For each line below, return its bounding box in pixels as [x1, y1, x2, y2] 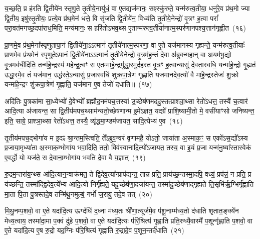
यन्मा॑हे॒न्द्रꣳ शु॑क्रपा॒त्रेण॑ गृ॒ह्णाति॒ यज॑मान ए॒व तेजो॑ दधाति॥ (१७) [5, 79, 152, 89]
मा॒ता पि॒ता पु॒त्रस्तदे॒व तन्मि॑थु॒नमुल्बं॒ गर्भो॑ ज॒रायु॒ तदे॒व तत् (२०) [5, 188, 153, 199]
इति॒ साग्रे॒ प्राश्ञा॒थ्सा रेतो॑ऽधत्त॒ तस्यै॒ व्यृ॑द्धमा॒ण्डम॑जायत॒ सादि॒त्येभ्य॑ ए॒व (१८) [5, 115, 183, 126]
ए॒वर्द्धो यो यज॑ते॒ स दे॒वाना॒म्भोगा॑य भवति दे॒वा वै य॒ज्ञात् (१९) [5, 152, 146, 162]
